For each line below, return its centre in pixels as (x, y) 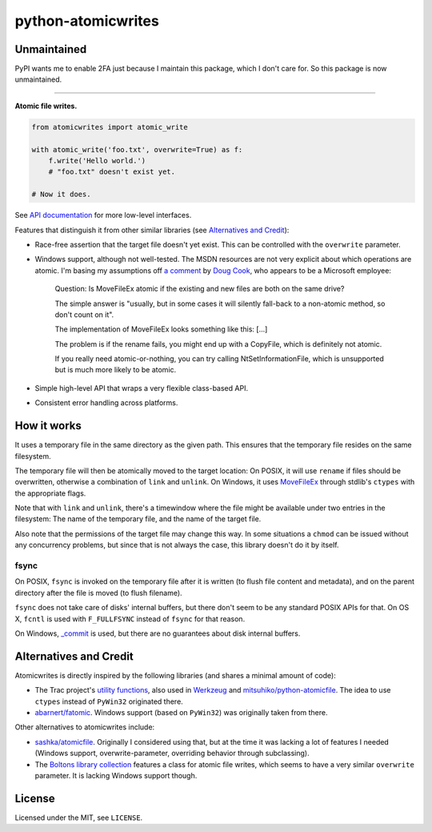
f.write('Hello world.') (97, 161)
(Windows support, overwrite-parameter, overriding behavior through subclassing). (172, 754)
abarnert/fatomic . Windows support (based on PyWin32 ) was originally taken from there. (181, 713)
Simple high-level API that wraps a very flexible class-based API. (141, 388)
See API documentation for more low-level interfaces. (103, 215)
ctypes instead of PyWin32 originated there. (109, 701)
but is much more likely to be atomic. (116, 370)
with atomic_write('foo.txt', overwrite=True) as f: (137, 149)
